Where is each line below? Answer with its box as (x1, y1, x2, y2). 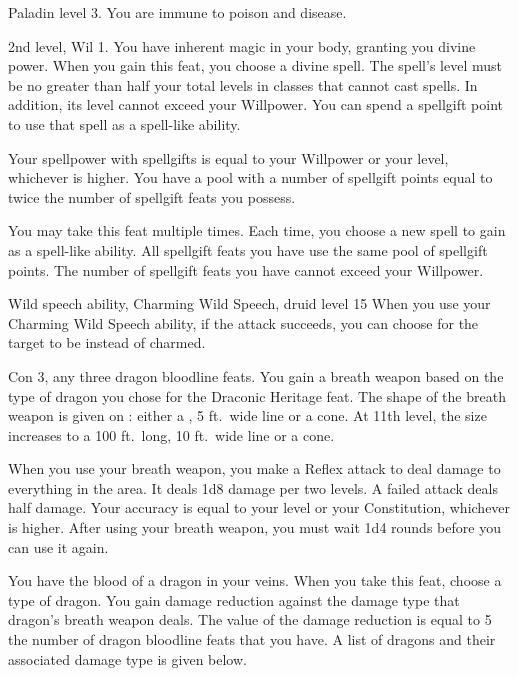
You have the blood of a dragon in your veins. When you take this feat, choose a (8, 570, 502, 591)
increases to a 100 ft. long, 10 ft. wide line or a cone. (8, 424, 335, 445)
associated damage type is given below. (8, 648, 247, 669)
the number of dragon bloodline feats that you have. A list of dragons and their (8, 629, 496, 650)
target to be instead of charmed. (8, 332, 206, 353)
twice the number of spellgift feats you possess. (8, 186, 296, 207)
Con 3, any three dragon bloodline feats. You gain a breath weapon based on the (8, 365, 504, 386)
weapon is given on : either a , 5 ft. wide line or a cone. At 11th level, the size (8, 405, 487, 426)
